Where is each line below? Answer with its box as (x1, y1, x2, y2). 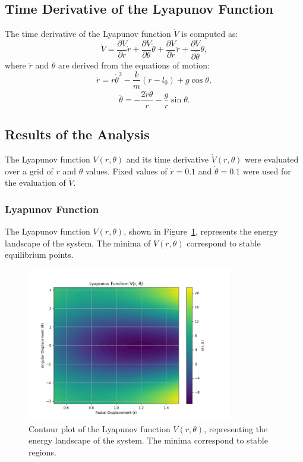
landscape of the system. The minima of (5, 236, 151, 249)
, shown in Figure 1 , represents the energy (124, 225, 278, 238)
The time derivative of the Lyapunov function (5, 27, 171, 40)
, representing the (204, 422, 268, 435)
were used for (242, 164, 291, 177)
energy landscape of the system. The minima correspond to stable (29, 434, 268, 447)
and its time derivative (126, 153, 209, 166)
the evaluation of (5, 176, 66, 189)
